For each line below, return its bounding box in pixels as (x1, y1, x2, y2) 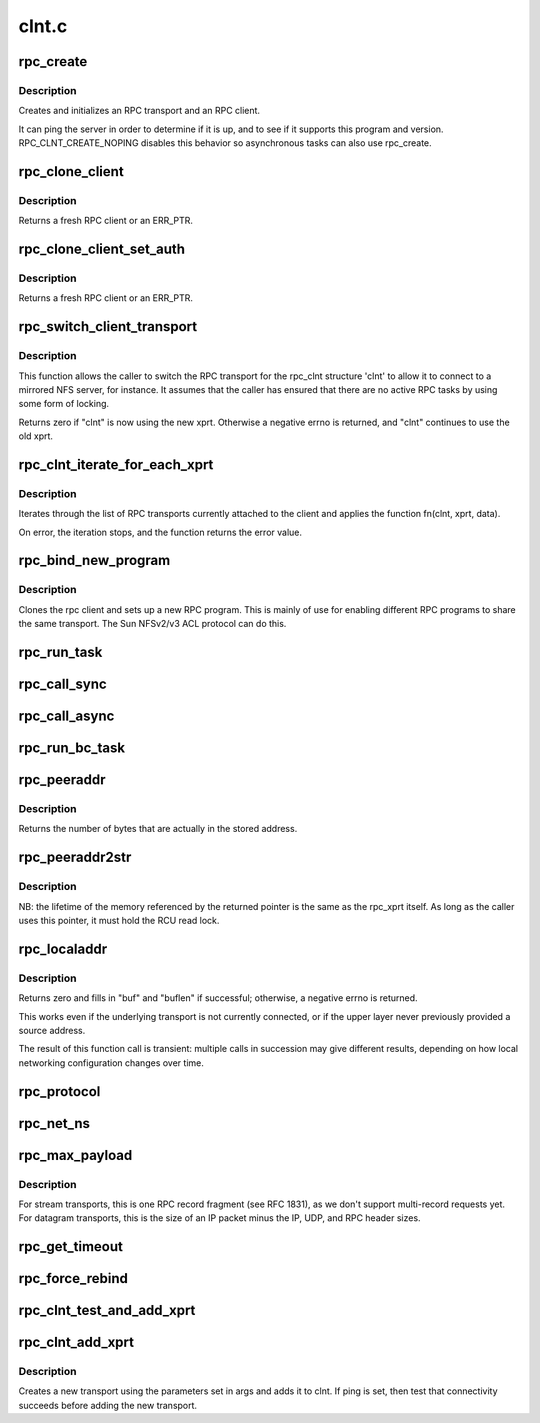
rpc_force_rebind (18, 1270, 129, 1287)
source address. (18, 1024, 86, 1036)
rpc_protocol (18, 1083, 101, 1100)
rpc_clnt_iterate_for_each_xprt (18, 456, 214, 473)
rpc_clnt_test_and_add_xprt (18, 1302, 196, 1319)
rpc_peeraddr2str (18, 849, 132, 866)
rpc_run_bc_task (18, 740, 125, 757)
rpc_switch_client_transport (18, 318, 198, 335)
